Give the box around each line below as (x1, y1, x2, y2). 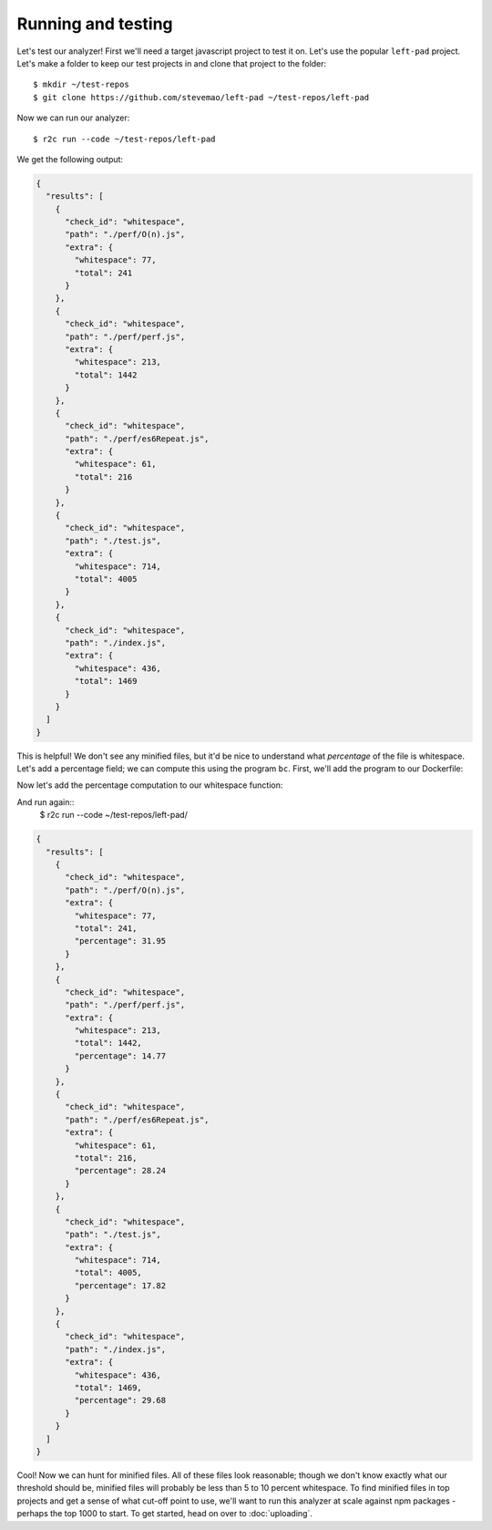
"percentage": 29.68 (74, 1395, 167, 1406)
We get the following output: (16, 153, 123, 164)
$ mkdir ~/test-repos (33, 79, 129, 90)
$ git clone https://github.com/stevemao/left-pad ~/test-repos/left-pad (33, 92, 370, 102)
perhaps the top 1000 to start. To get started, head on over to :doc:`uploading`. (16, 1508, 313, 1519)
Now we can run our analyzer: (16, 112, 130, 123)
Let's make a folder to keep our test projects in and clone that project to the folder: (16, 57, 327, 68)
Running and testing (16, 14, 173, 34)
